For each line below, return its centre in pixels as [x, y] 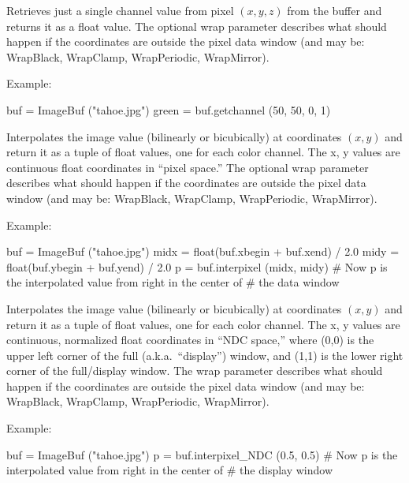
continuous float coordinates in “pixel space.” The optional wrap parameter [188, 167]
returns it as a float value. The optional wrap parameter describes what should [197, 26]
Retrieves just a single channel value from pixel [120, 10]
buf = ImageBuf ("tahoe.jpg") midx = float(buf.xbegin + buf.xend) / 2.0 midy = [203, 251]
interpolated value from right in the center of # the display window [170, 470]
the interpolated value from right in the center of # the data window [173, 282]
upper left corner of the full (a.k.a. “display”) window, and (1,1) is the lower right [205, 355]
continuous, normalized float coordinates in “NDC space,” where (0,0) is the [190, 340]
